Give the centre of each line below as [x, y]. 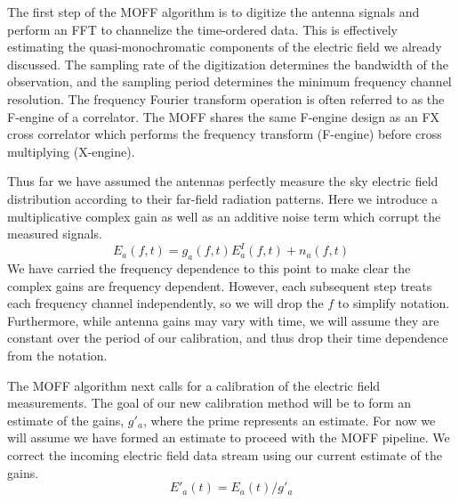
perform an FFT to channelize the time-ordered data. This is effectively [202, 29]
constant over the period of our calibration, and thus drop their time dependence [228, 338]
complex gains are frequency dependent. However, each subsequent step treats [220, 285]
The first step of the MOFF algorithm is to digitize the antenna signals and [213, 12]
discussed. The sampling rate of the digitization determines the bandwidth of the [228, 64]
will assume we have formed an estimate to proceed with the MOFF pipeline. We [229, 437]
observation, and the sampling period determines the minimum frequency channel [229, 81]
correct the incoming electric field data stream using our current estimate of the [225, 454]
